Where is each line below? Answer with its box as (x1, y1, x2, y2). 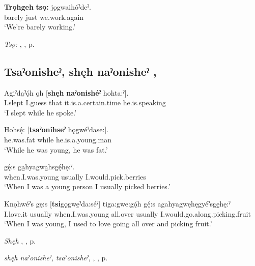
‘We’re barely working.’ (4, 21, 76, 32)
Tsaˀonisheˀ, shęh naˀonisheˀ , (4, 63, 157, 79)
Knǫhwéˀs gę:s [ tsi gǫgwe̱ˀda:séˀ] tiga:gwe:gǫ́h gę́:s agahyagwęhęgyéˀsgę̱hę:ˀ (4, 198, 231, 209)
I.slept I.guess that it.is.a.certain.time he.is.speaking (4, 97, 166, 108)
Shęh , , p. (4, 235, 36, 246)
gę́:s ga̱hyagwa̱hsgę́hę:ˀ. (4, 161, 75, 172)
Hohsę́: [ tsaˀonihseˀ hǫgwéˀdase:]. (4, 124, 109, 135)
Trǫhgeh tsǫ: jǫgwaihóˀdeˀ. (4, 2, 91, 12)
